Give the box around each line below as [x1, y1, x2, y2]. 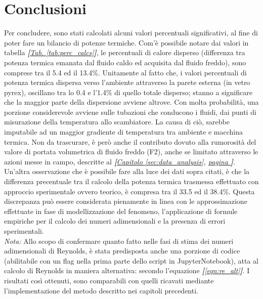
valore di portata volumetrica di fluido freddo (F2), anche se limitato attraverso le [4, 146, 258, 157]
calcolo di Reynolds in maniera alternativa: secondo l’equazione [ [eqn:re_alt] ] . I [4, 265, 250, 276]
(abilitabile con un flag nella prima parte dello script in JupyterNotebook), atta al [4, 255, 258, 266]
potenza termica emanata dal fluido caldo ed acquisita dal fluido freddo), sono [4, 57, 246, 67]
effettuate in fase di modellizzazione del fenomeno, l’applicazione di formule [4, 205, 238, 216]
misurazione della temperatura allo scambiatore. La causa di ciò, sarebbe [4, 116, 230, 127]
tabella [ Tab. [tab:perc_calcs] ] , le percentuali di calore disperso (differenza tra [4, 47, 245, 58]
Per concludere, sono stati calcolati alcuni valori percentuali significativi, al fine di [4, 27, 258, 38]
